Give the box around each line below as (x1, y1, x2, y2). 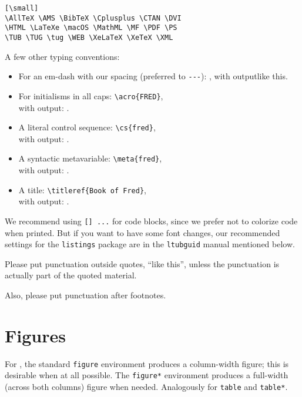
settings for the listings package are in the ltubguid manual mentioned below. (5, 238, 295, 250)
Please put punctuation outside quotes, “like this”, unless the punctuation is (5, 257, 280, 270)
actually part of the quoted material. (5, 269, 137, 281)
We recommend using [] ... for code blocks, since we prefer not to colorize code (5, 214, 298, 227)
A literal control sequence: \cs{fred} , (18, 121, 156, 133)
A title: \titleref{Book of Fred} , (18, 183, 146, 196)
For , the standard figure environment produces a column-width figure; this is (5, 357, 289, 369)
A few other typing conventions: (5, 50, 120, 62)
